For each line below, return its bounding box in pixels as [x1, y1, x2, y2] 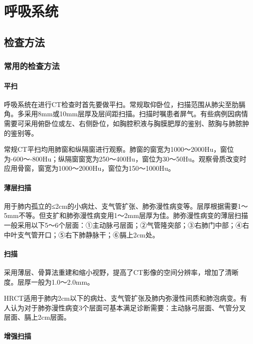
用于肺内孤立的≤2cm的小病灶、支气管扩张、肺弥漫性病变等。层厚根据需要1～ [4, 200, 248, 211]
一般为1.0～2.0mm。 [31, 276, 94, 287]
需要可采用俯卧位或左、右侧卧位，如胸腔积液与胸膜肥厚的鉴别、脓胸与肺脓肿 [4, 118, 249, 128]
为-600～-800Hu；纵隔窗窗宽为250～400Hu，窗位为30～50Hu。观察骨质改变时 [4, 153, 247, 163]
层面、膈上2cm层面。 [4, 312, 71, 322]
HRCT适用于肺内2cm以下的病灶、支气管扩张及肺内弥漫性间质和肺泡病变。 [4, 293, 240, 303]
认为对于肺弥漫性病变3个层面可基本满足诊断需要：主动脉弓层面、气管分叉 [10, 302, 246, 312]
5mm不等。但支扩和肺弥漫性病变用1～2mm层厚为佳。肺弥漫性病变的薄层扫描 [4, 210, 248, 220]
